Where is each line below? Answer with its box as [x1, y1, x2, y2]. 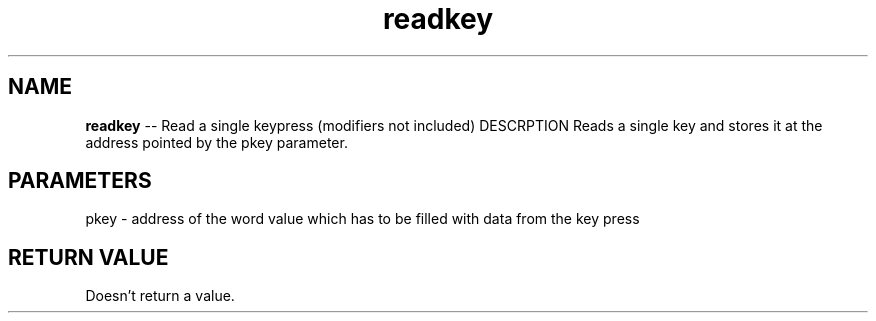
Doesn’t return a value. [85, 287, 235, 305]
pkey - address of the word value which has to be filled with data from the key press [85, 210, 640, 228]
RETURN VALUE [8, 244, 169, 270]
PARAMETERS [8, 168, 152, 194]
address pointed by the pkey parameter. [85, 133, 348, 151]
